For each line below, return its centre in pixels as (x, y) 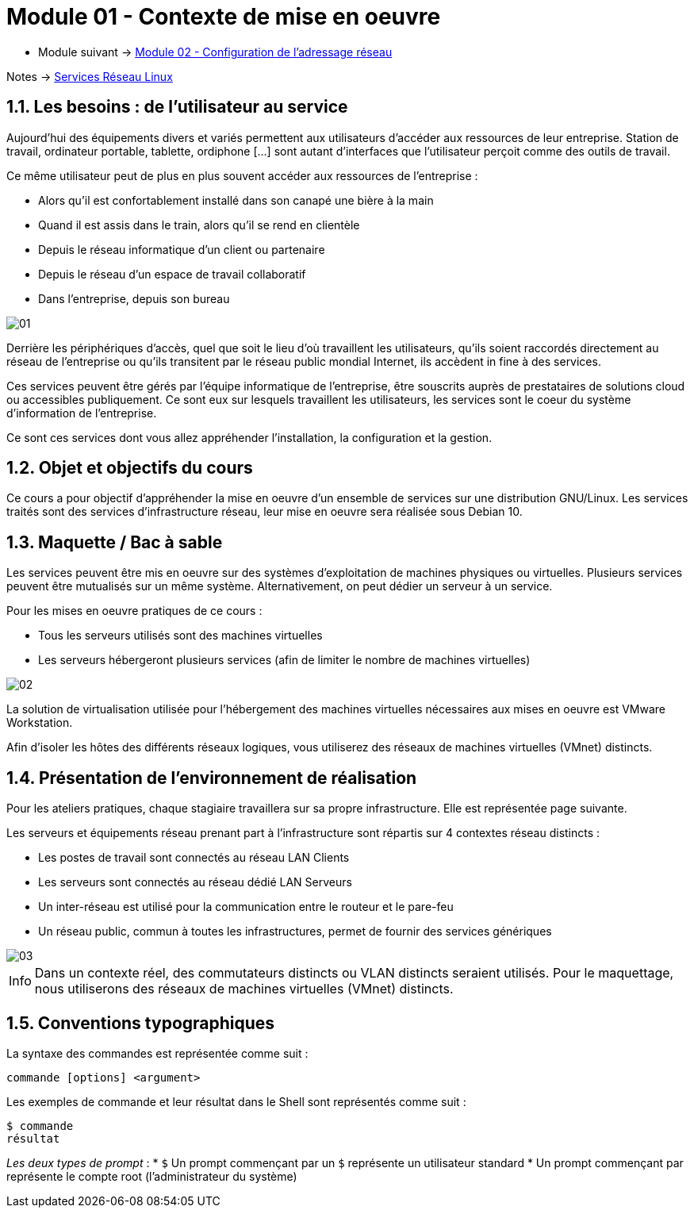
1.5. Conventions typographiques (141, 1023)
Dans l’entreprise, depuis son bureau (134, 298)
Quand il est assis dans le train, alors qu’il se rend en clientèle (199, 225)
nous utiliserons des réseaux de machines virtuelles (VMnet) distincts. (244, 989)
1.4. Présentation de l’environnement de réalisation (212, 778)
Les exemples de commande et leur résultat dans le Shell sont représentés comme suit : (236, 1101)
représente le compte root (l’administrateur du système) (152, 1176)
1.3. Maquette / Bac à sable (115, 542)
